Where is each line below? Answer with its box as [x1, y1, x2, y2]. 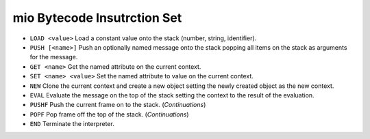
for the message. [29, 53, 78, 61]
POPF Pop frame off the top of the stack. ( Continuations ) [29, 110, 189, 119]
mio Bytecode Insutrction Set [12, 10, 182, 25]
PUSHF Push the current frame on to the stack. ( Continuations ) [29, 101, 206, 109]
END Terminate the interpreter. [29, 120, 114, 128]
